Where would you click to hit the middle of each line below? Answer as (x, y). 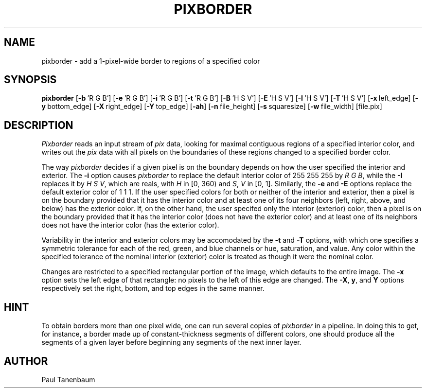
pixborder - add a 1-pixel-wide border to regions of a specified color (151, 61)
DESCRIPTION (39, 125)
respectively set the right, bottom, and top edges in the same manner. (153, 288)
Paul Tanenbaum (68, 379)
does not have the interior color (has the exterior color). (130, 225)
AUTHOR (26, 361)
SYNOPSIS (30, 80)
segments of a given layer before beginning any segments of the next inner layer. (171, 342)
